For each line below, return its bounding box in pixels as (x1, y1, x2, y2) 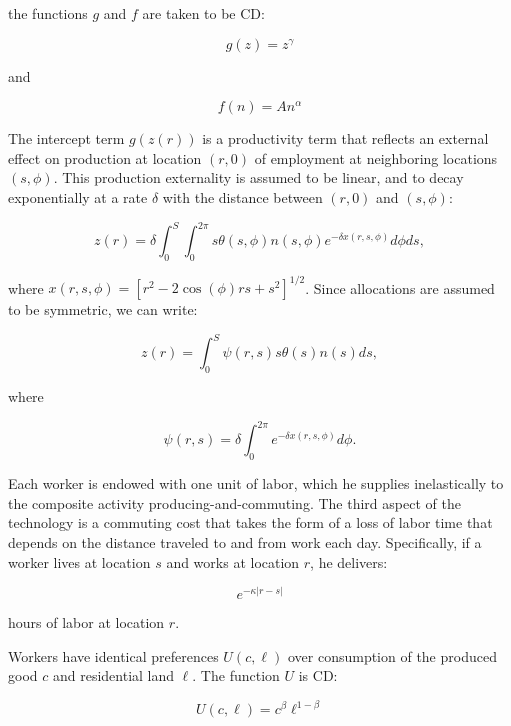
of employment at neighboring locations (254, 147, 498, 168)
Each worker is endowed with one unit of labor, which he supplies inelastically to (8, 473, 504, 494)
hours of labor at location (8, 612, 165, 633)
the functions (8, 3, 88, 23)
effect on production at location (8, 147, 202, 168)
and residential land (52, 665, 175, 686)
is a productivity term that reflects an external (202, 128, 489, 149)
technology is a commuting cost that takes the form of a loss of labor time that (8, 512, 493, 533)
